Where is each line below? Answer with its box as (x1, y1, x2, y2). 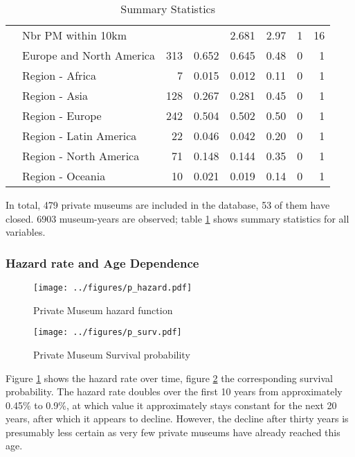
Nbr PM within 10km (22, 27, 127, 43)
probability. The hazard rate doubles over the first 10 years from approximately (6, 384, 343, 399)
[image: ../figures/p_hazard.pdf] (33, 283, 192, 293)
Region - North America (22, 148, 140, 164)
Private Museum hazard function (33, 302, 173, 317)
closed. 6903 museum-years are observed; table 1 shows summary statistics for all (6, 211, 349, 225)
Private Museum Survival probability (33, 347, 190, 361)
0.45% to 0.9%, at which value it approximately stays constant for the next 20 (6, 397, 337, 412)
